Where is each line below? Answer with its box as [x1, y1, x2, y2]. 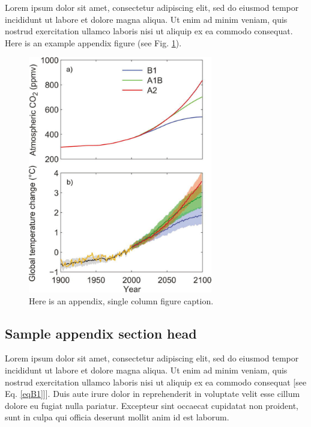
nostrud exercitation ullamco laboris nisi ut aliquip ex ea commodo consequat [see [5, 375, 307, 388]
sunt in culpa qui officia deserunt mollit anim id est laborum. [5, 411, 229, 423]
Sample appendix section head [5, 324, 197, 342]
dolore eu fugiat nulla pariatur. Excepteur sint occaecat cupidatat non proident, [5, 399, 298, 411]
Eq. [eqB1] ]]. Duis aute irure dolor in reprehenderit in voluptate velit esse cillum [5, 387, 300, 400]
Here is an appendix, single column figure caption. [29, 294, 214, 307]
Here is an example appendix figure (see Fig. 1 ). [5, 36, 182, 49]
